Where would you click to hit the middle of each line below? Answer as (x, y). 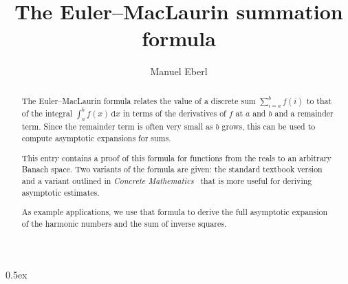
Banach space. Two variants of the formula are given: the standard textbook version (172, 169)
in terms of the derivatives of (174, 113)
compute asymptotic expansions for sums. (96, 138)
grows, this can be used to (269, 126)
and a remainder (304, 113)
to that (319, 100)
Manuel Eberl (179, 71)
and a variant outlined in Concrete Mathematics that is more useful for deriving (167, 181)
